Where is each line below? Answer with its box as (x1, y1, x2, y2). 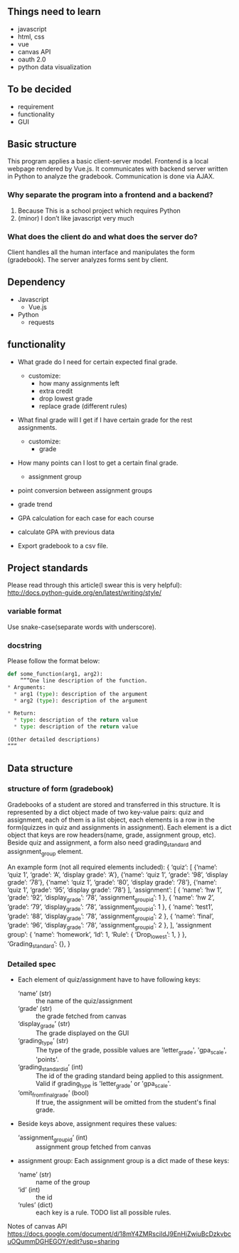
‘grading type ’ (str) (17, 1036, 69, 1047)
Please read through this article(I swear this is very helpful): (7, 581, 183, 590)
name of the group (35, 1177, 90, 1186)
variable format (7, 606, 62, 616)
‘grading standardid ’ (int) (17, 1062, 83, 1073)
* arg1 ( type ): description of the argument (14, 690, 148, 698)
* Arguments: (7, 683, 46, 691)
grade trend (17, 500, 53, 508)
